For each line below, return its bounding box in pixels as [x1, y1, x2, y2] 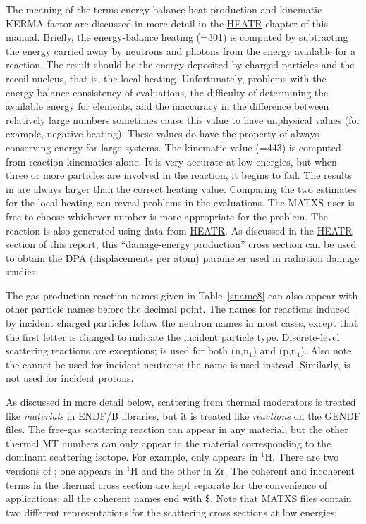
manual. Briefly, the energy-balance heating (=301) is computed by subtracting [6, 30, 348, 44]
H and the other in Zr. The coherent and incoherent [130, 463, 355, 478]
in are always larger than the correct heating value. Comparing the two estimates [6, 181, 357, 196]
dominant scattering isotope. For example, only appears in [6, 449, 258, 464]
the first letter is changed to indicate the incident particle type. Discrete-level [6, 329, 340, 344]
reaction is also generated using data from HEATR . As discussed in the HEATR [6, 223, 353, 237]
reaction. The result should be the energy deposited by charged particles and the [6, 57, 355, 72]
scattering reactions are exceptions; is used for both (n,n [6, 343, 249, 358]
